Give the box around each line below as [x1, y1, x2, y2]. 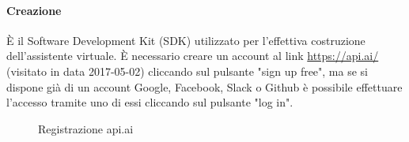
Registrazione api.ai [38, 120, 134, 136]
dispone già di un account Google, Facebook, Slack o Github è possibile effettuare [6, 78, 403, 95]
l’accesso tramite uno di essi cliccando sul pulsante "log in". [6, 94, 293, 110]
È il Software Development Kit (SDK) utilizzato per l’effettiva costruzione [6, 32, 365, 48]
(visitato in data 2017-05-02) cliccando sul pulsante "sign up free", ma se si [6, 62, 369, 79]
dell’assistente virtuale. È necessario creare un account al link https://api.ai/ [6, 47, 379, 64]
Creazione [6, 2, 62, 18]
